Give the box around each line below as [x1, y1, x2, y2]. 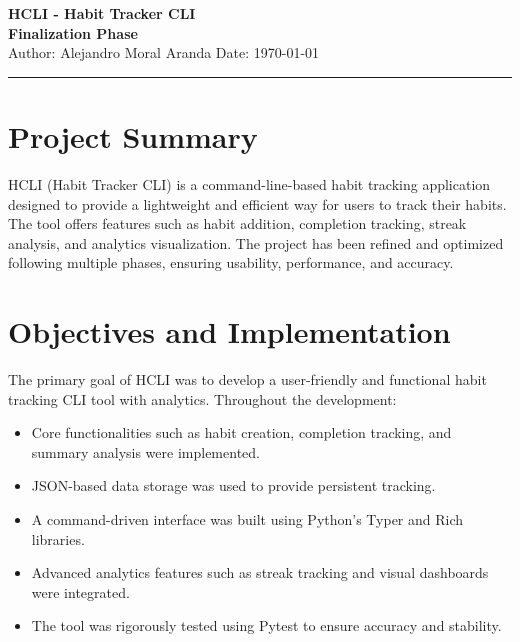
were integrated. [31, 581, 130, 602]
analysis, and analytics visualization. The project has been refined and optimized [8, 232, 504, 253]
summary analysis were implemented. [31, 441, 260, 462]
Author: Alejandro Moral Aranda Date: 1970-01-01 [8, 42, 320, 63]
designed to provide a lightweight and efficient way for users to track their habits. [8, 193, 507, 214]
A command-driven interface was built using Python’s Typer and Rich [31, 508, 464, 529]
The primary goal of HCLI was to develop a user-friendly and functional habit [8, 369, 487, 389]
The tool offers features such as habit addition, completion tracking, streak [8, 213, 467, 234]
